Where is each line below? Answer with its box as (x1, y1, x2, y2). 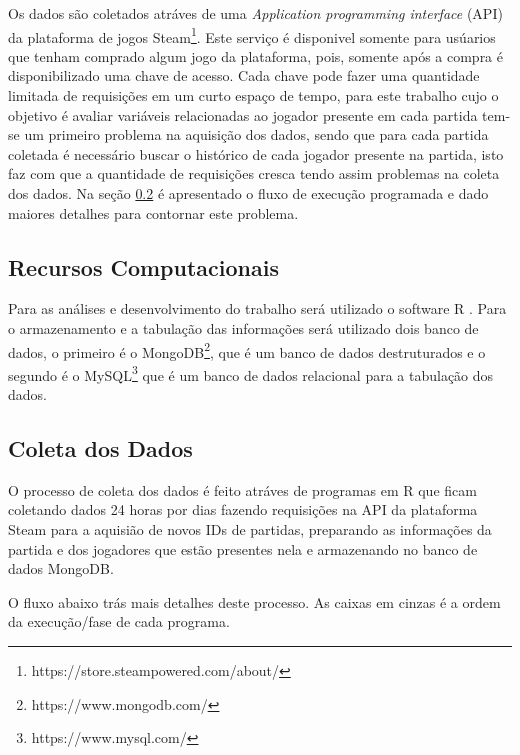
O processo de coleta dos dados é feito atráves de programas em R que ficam (8, 479, 477, 500)
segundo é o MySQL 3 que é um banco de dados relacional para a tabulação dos (8, 361, 494, 385)
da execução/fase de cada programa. (8, 611, 230, 632)
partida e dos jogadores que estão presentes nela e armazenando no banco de (8, 538, 478, 559)
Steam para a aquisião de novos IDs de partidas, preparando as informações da (8, 519, 492, 540)
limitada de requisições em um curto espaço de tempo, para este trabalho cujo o (8, 85, 499, 106)
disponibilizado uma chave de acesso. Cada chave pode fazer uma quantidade (8, 65, 480, 86)
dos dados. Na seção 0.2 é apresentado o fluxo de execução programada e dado (8, 183, 489, 203)
